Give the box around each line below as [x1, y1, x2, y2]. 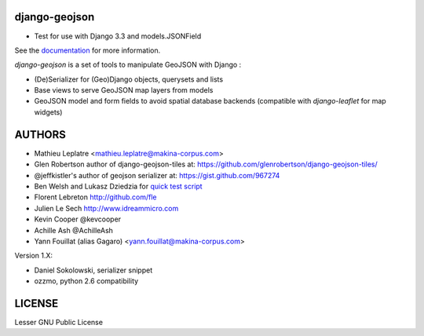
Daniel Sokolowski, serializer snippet [34, 265, 153, 275]
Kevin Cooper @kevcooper [34, 214, 122, 224]
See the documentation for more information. [14, 46, 161, 55]
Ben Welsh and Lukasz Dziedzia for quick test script [34, 181, 203, 191]
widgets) [34, 107, 63, 117]
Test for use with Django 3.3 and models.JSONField [34, 31, 202, 41]
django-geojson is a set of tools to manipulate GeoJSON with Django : [14, 60, 242, 70]
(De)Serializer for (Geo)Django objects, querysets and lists [34, 75, 224, 84]
